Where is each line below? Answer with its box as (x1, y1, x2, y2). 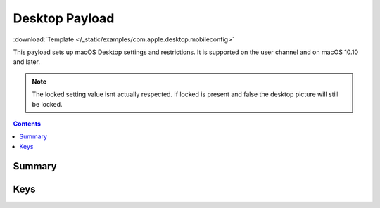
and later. (13, 58, 40, 66)
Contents (13, 119, 42, 128)
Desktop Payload (13, 11, 115, 26)
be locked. (32, 100, 63, 108)
